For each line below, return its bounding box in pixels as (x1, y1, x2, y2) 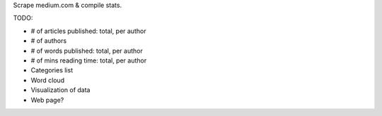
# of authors (30, 37, 67, 45)
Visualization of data (30, 86, 91, 94)
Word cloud (30, 76, 65, 84)
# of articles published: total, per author (30, 27, 146, 35)
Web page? (30, 96, 64, 104)
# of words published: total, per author (30, 46, 143, 55)
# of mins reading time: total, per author (30, 56, 147, 65)
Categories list (30, 66, 74, 75)
